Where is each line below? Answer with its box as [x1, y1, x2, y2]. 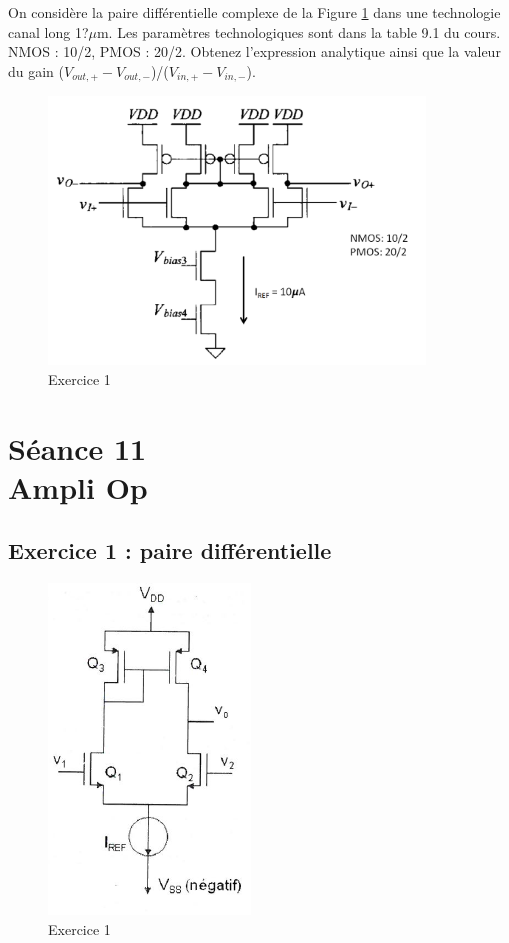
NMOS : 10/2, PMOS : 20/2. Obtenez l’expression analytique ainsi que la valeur [8, 41, 501, 62]
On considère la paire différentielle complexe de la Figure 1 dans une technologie [8, 2, 501, 22]
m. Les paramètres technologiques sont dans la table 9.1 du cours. [96, 21, 501, 42]
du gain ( [8, 60, 65, 81]
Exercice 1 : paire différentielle [8, 535, 332, 566]
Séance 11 [8, 427, 147, 468]
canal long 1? [8, 21, 89, 42]
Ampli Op [8, 466, 148, 507]
